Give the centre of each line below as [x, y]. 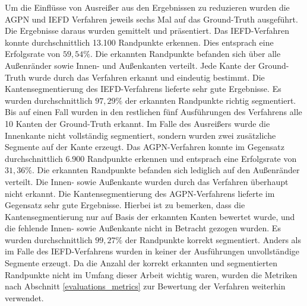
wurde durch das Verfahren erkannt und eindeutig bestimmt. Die [147, 77]
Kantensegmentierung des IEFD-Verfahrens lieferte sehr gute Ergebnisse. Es [143, 89]
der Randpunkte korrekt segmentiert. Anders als [213, 239]
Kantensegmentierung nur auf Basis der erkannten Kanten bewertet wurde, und [150, 216]
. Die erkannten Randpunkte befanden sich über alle [185, 54]
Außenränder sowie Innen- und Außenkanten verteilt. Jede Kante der [130, 65]
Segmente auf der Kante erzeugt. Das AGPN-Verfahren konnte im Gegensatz [145, 147]
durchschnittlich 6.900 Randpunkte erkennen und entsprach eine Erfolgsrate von [151, 158]
